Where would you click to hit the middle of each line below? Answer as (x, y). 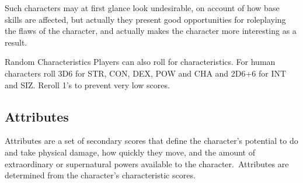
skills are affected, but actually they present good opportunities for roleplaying (145, 19)
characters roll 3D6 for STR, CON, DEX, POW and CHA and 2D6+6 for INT (146, 73)
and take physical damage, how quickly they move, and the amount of (130, 152)
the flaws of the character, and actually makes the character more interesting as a (151, 31)
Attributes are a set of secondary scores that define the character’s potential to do (151, 141)
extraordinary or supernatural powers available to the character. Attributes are (147, 163)
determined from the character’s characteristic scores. (100, 175)
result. (16, 42)
